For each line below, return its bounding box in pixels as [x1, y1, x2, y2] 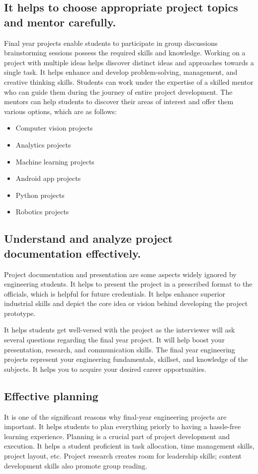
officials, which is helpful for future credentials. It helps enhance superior [4, 288, 226, 299]
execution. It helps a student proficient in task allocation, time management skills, [4, 441, 255, 451]
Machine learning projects [15, 156, 94, 166]
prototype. [4, 308, 36, 318]
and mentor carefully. [4, 14, 116, 29]
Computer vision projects [15, 123, 93, 133]
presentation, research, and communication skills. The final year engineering [4, 344, 235, 354]
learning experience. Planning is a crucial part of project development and [4, 431, 230, 441]
